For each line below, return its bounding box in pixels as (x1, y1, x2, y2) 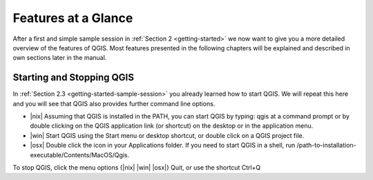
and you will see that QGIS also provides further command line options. (12, 99, 216, 108)
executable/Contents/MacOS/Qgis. (30, 150, 130, 159)
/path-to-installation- (296, 141, 357, 150)
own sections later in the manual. (12, 54, 107, 62)
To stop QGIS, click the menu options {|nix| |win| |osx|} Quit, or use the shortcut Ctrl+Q (12, 163, 261, 172)
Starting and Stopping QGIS (12, 72, 135, 83)
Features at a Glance (12, 10, 133, 26)
